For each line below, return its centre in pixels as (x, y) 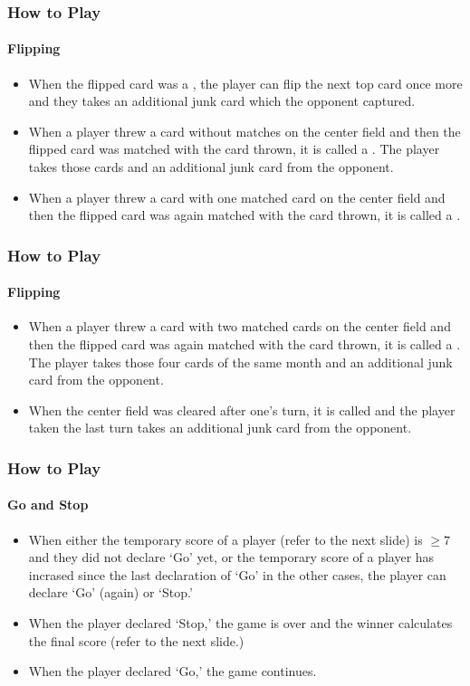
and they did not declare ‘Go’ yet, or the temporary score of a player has (231, 557)
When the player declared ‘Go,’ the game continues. (173, 671)
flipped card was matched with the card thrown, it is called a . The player (234, 149)
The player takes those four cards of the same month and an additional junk (240, 362)
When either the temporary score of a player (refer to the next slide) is (225, 539)
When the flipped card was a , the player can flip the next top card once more (245, 83)
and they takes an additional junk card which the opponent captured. (222, 101)
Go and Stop (48, 505)
